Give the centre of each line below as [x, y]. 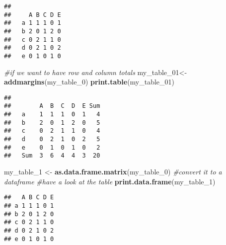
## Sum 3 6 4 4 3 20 [52, 156]
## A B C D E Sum [52, 106]
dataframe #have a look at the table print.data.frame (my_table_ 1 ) [110, 181]
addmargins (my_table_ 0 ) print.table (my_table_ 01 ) [89, 82]
